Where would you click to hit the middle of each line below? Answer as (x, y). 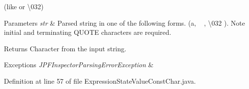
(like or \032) (24, 6)
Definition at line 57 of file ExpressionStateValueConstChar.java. (100, 81)
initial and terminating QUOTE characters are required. (88, 32)
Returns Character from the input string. (65, 48)
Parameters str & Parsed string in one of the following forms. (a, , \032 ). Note (124, 22)
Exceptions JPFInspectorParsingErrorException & (79, 65)
